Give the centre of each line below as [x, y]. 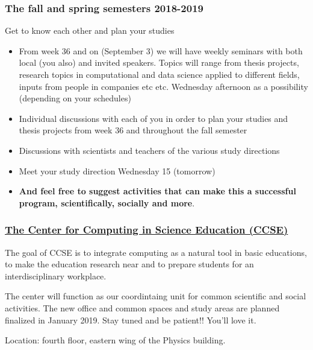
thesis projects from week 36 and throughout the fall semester [133, 130]
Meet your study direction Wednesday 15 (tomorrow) [117, 170]
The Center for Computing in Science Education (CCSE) [147, 230]
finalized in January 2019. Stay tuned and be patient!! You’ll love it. [131, 320]
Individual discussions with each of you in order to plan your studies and [153, 118]
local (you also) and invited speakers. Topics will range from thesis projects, [159, 62]
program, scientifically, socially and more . [107, 202]
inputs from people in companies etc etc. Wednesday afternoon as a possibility [163, 86]
